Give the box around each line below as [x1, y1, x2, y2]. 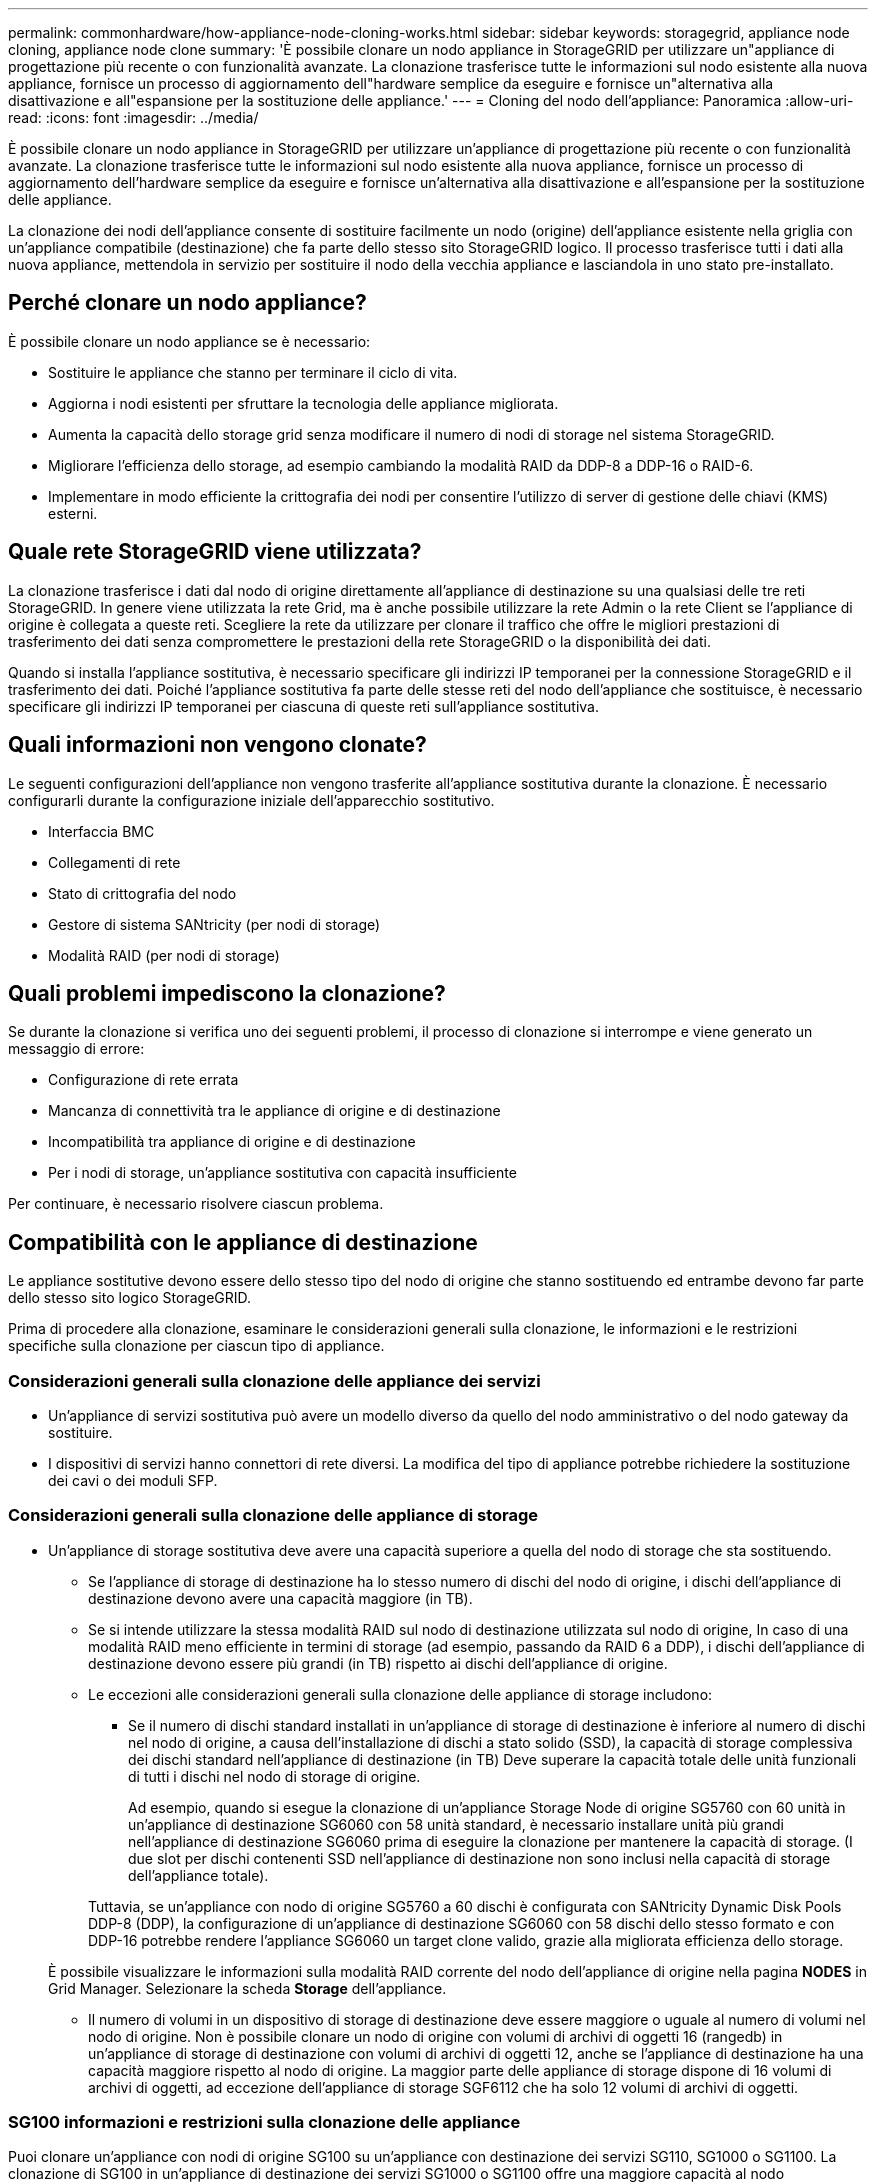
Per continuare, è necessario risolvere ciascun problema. [8, 1195, 384, 1213]
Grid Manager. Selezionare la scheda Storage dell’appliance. [48, 1979, 447, 1997]
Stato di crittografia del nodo [48, 884, 237, 902]
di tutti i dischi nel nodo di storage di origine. [128, 1767, 421, 1785]
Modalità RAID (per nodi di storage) [48, 946, 280, 964]
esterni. [48, 504, 98, 522]
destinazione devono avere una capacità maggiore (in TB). [88, 1589, 473, 1607]
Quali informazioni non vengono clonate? [8, 732, 427, 758]
